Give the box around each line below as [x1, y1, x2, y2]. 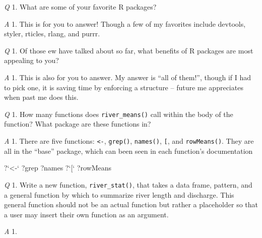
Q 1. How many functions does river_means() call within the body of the [4, 108, 233, 119]
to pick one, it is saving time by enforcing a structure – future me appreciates [4, 82, 243, 92]
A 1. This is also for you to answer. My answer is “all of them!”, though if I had [4, 72, 251, 82]
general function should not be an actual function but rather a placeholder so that [4, 199, 258, 210]
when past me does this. [4, 92, 79, 102]
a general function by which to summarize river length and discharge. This [4, 189, 234, 200]
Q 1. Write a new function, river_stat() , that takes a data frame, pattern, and [4, 179, 252, 190]
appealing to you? [4, 55, 59, 66]
